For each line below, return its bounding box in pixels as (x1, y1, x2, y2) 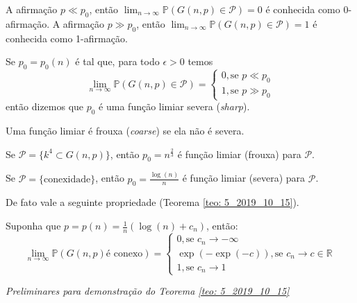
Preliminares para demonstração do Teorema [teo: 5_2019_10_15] (6, 284, 290, 298)
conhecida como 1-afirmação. (6, 31, 128, 45)
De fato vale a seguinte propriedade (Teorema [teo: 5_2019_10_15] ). (6, 195, 299, 209)
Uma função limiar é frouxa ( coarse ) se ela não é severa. (6, 123, 244, 137)
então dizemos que (6, 99, 84, 114)
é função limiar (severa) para (182, 171, 306, 185)
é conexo (106, 248, 143, 259)
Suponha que (6, 218, 61, 233)
